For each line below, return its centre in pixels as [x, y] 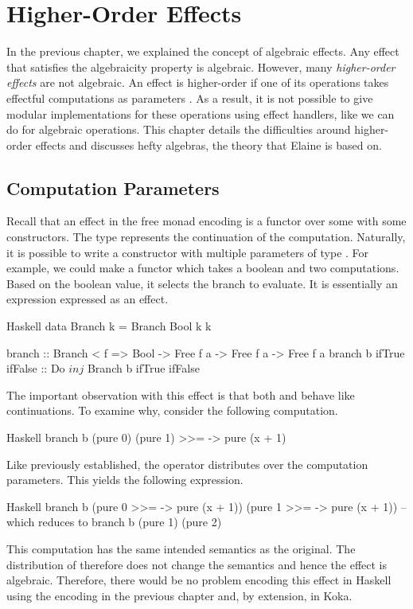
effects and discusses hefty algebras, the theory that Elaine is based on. [208, 144]
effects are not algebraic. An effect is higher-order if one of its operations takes [198, 82]
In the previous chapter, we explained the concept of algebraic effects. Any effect [203, 51]
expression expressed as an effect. [88, 299]
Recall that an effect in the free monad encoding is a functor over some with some [206, 221]
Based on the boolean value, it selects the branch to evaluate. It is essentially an [202, 283]
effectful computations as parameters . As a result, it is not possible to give [190, 98]
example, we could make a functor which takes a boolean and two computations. [203, 268]
